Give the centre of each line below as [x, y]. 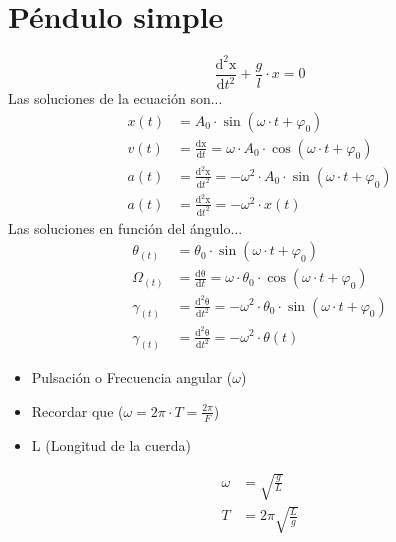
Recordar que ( [77, 410]
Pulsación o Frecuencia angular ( [132, 377]
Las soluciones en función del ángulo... [125, 227]
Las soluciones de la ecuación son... [115, 98]
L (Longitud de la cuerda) [111, 444]
